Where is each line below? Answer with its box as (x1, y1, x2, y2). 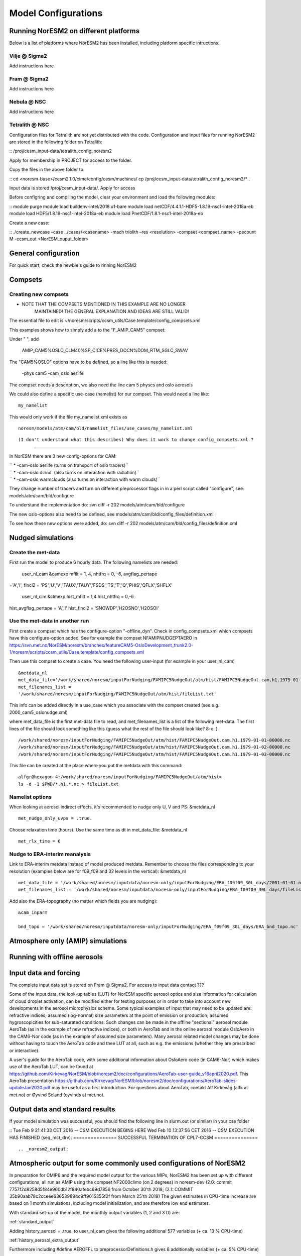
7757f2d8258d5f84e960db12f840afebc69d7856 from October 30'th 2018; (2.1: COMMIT (9, 1186, 193, 1192)
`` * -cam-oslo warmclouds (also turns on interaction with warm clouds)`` (9, 476, 161, 482)
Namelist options (9, 793, 52, 800)
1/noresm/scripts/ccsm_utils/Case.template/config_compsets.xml (9, 649, 144, 655)
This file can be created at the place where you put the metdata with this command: (9, 763, 183, 769)
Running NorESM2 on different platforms (9, 27, 140, 35)
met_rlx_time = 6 (18, 839, 61, 844)
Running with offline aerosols (9, 953, 103, 961)
